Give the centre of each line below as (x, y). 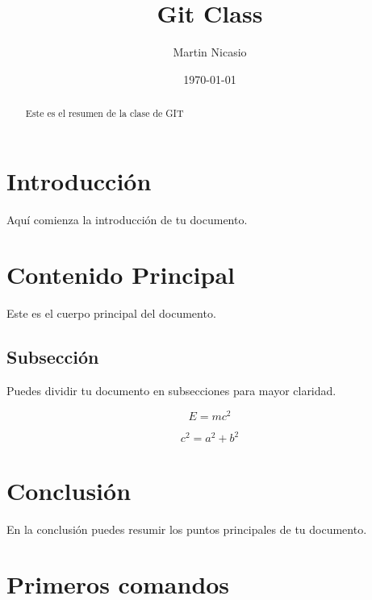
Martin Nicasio (210, 52)
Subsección (53, 357)
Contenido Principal (121, 275)
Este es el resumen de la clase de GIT (104, 113)
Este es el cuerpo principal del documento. (111, 313)
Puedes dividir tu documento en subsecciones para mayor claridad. (171, 391)
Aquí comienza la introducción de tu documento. (127, 219)
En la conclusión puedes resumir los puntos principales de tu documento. (187, 529)
